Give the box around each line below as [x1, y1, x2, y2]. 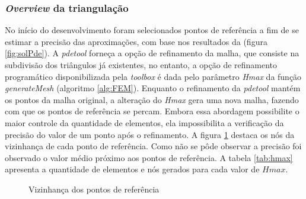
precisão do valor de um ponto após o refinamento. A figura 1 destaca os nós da [5, 128, 295, 140]
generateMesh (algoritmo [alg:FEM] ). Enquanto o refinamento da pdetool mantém [5, 82, 301, 94]
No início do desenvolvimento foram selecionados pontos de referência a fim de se [5, 24, 299, 36]
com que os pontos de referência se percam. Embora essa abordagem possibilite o [5, 105, 299, 117]
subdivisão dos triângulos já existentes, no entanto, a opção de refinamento [5, 59, 278, 70]
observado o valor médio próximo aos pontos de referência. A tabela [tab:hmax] [5, 151, 293, 163]
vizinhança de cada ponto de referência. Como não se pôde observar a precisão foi [5, 140, 302, 152]
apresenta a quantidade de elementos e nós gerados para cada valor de [5, 163, 260, 175]
